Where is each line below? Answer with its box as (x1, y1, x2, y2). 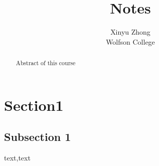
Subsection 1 (4, 129, 71, 144)
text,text (4, 152, 31, 163)
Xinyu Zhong (110, 27, 150, 37)
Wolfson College (106, 36, 155, 47)
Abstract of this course (16, 59, 76, 67)
